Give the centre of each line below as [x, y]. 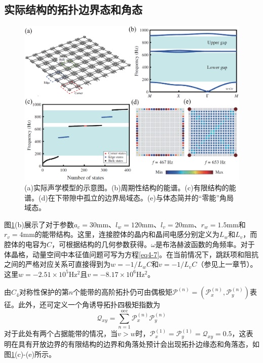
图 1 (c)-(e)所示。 [30, 354]
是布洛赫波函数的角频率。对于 [205, 244]
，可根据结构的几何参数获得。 [102, 244]
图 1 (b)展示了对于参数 [39, 224]
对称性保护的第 [44, 292]
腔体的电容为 [25, 244]
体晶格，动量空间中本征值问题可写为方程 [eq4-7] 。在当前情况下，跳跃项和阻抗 [131, 254]
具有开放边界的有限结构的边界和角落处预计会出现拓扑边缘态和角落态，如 [139, 344]
